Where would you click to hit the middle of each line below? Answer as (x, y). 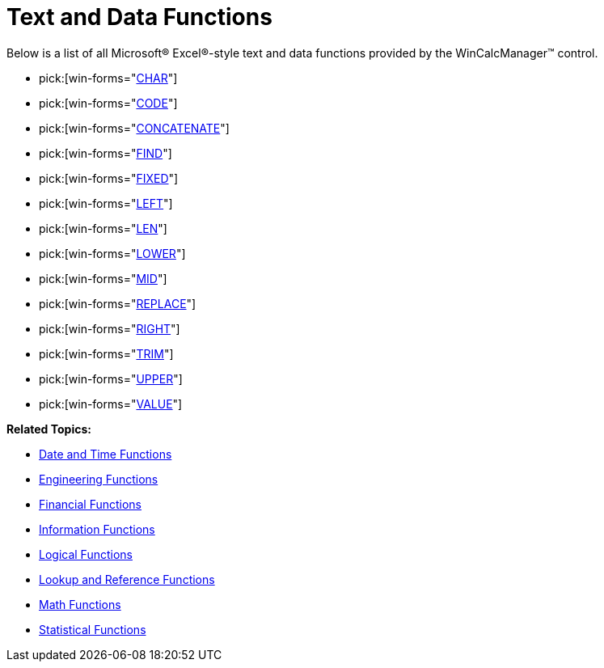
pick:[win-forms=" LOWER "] (112, 253)
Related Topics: (49, 429)
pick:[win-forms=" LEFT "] (106, 203)
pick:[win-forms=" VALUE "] (111, 404)
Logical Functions (86, 554)
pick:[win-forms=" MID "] (103, 278)
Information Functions (97, 529)
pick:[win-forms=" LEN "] (103, 228)
